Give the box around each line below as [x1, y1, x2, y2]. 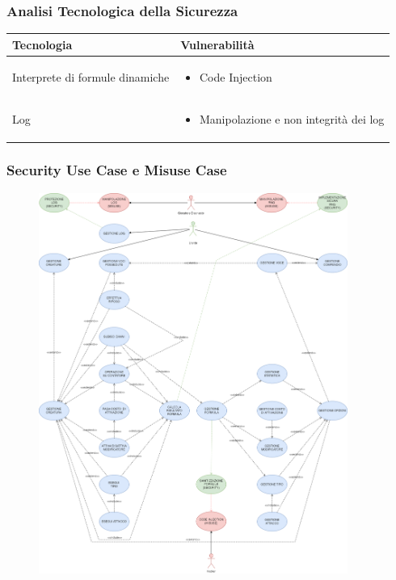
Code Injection [199, 68, 272, 85]
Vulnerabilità [180, 36, 255, 53]
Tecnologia [12, 36, 73, 53]
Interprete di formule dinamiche [12, 68, 170, 85]
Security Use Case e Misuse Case [6, 160, 227, 180]
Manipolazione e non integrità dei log [199, 111, 385, 128]
